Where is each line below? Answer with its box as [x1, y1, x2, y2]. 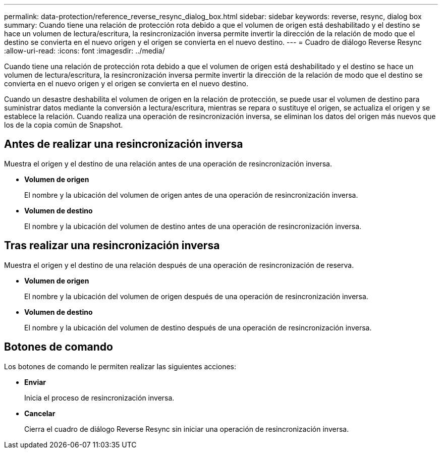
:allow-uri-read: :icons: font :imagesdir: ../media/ [4, 46, 165, 55]
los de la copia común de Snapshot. [4, 121, 123, 129]
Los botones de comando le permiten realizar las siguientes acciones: [4, 362, 237, 371]
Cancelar [24, 409, 56, 418]
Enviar [24, 377, 46, 386]
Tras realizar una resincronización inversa [4, 239, 220, 252]
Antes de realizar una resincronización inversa [4, 138, 243, 151]
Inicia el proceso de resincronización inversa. [24, 393, 175, 402]
